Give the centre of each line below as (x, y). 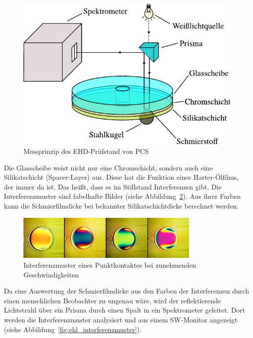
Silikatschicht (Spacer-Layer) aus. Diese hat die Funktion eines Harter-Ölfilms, (121, 177)
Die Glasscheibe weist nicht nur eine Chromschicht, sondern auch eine (108, 167)
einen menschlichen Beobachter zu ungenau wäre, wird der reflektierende (113, 300)
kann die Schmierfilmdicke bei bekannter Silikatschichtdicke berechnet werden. (121, 205)
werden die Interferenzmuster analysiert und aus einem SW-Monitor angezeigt (121, 319)
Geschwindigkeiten (51, 274)
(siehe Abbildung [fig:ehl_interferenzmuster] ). (73, 329)
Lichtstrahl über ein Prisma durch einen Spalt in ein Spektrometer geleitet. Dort (125, 310)
